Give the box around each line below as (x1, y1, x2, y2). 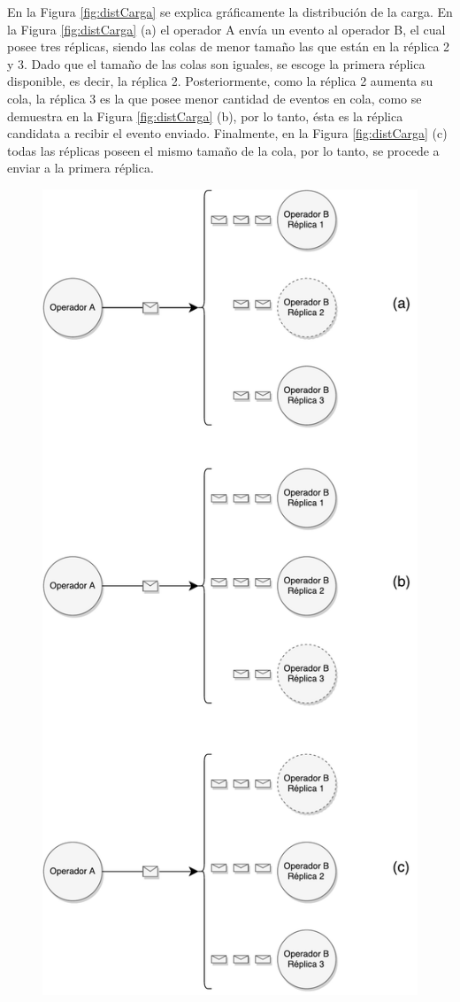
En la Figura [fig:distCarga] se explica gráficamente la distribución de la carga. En (7, 3, 453, 20)
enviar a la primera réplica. (7, 158, 154, 177)
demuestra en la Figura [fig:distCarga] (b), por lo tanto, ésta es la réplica (7, 106, 403, 125)
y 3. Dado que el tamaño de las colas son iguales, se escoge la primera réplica (7, 54, 425, 73)
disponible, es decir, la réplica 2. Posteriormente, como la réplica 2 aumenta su (7, 72, 433, 90)
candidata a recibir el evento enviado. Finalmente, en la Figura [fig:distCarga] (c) (7, 124, 448, 143)
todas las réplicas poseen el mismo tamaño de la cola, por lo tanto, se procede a (7, 141, 440, 159)
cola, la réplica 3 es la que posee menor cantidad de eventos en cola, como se (7, 89, 422, 107)
